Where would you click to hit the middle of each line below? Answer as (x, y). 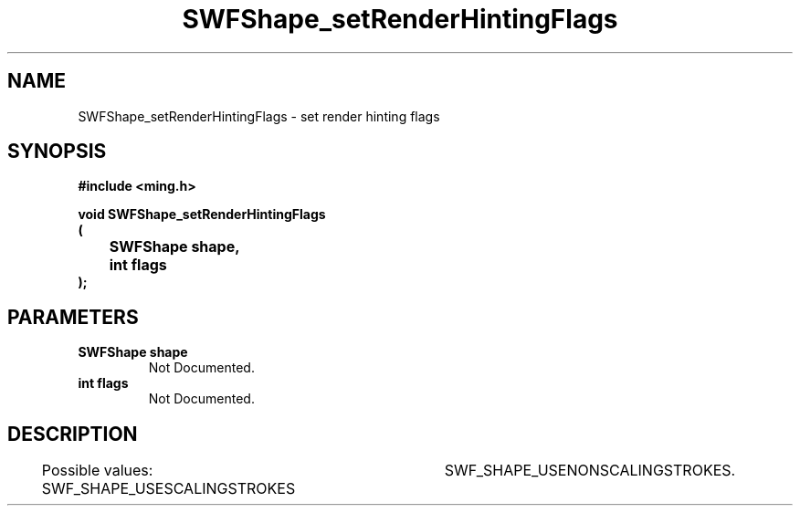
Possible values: (97, 471)
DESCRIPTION (73, 434)
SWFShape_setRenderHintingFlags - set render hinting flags (259, 116)
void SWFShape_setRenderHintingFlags (202, 215)
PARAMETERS (73, 317)
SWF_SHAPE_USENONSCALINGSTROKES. (590, 471)
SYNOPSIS (57, 152)
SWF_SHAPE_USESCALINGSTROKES (168, 489)
